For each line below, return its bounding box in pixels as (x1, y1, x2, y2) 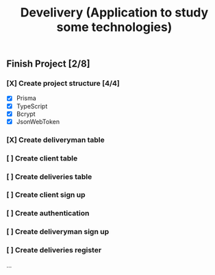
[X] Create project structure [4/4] (6, 79, 121, 88)
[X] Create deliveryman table (6, 135, 105, 145)
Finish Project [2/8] (6, 58, 90, 70)
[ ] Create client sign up (6, 190, 86, 200)
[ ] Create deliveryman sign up (6, 227, 110, 237)
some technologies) (56, 19, 173, 35)
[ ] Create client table (6, 153, 78, 163)
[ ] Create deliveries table (6, 171, 92, 181)
